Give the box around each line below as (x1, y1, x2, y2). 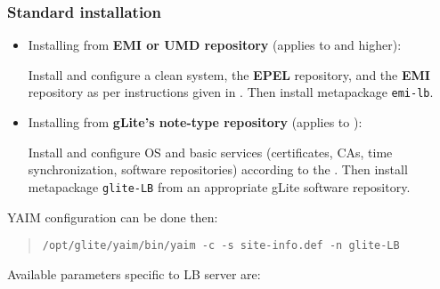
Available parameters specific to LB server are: (7, 264, 261, 283)
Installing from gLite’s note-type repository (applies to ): (28, 113, 363, 132)
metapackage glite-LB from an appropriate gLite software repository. (28, 177, 411, 196)
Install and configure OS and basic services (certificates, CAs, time (28, 142, 393, 161)
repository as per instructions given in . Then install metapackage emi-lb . (28, 83, 434, 101)
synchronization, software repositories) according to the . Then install (28, 160, 408, 179)
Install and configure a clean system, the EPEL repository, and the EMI (28, 65, 430, 84)
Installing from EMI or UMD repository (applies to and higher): (28, 36, 402, 54)
